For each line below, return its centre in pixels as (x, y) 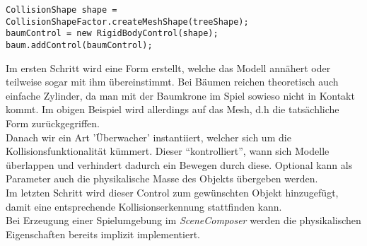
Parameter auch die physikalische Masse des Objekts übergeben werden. (162, 178)
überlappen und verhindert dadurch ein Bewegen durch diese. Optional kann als (179, 164)
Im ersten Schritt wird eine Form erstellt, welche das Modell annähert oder (168, 68)
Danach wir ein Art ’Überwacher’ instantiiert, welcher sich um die (148, 137)
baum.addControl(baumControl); (79, 45)
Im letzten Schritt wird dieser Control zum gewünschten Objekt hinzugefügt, (172, 192)
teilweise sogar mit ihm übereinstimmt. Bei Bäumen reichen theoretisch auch (172, 82)
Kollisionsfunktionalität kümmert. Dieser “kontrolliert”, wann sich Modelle (168, 151)
